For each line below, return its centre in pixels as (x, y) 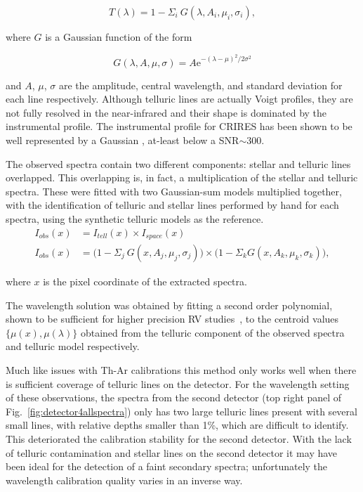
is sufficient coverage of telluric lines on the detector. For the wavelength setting (178, 383)
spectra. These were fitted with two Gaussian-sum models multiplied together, (174, 191)
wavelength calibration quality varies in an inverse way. (124, 480)
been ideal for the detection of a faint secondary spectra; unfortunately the (167, 466)
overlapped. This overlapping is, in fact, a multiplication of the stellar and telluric (182, 177)
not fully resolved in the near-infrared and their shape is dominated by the (166, 112)
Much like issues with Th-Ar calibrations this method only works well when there (181, 370)
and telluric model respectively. (73, 346)
